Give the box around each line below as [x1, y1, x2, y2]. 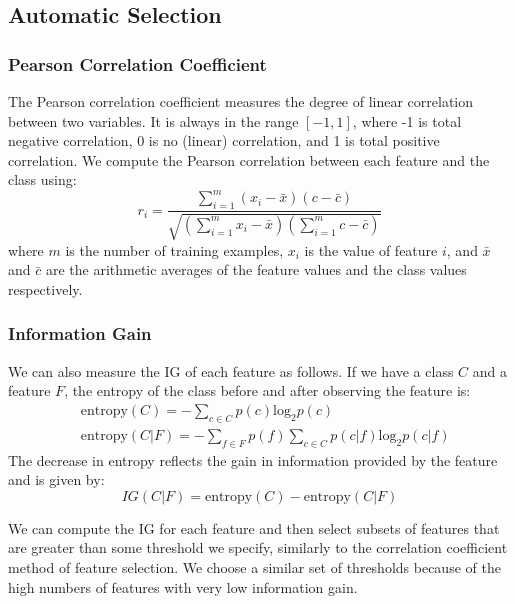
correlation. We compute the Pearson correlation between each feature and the [8, 149, 490, 170]
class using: [8, 169, 77, 190]
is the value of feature [304, 239, 438, 260]
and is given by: [8, 469, 105, 490]
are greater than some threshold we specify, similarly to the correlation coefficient [8, 537, 508, 558]
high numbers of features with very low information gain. [8, 576, 358, 597]
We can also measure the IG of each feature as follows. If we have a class [8, 360, 454, 381]
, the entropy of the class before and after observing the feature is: [64, 380, 471, 401]
